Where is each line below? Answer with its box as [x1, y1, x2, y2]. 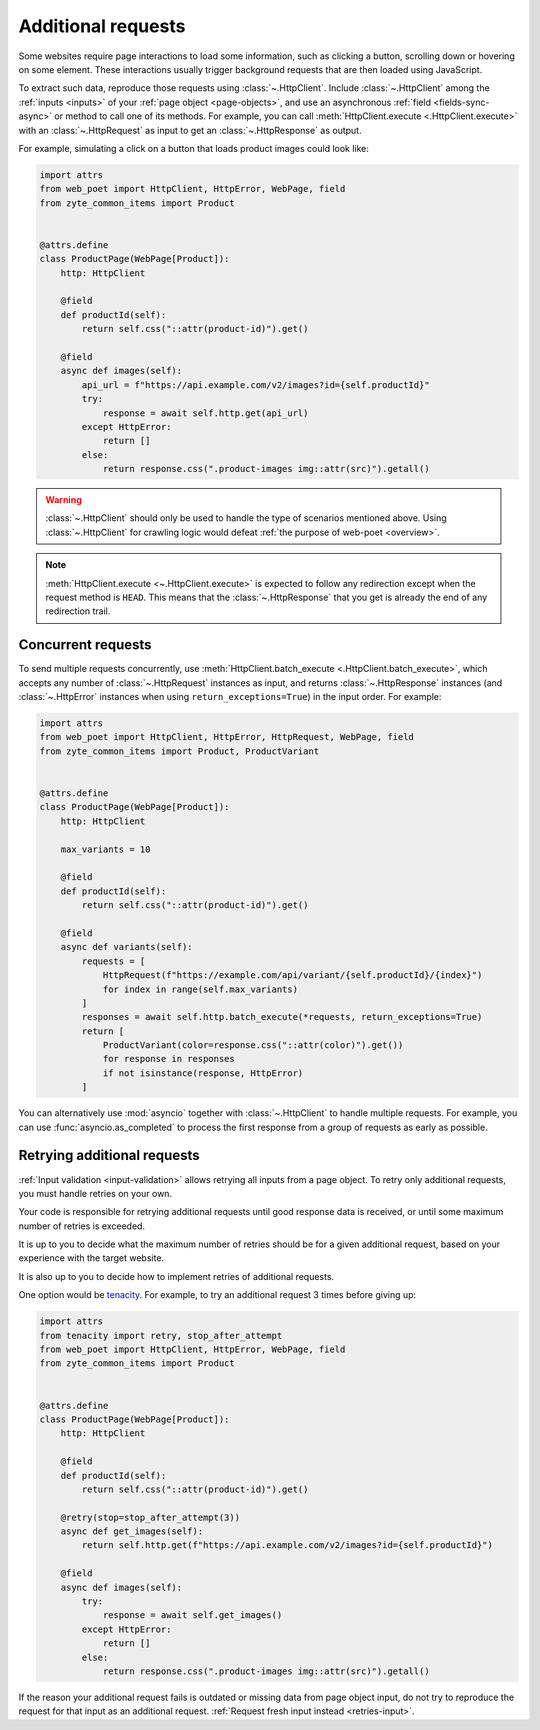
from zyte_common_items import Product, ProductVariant [39, 745, 320, 757]
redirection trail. [45, 605, 111, 617]
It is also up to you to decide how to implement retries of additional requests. [18, 1270, 335, 1282]
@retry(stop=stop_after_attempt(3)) [60, 1511, 240, 1523]
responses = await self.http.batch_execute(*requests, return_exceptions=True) [81, 1011, 483, 1023]
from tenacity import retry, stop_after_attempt [39, 1330, 283, 1341]
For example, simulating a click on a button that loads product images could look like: [18, 142, 370, 154]
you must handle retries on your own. [18, 1187, 173, 1199]
